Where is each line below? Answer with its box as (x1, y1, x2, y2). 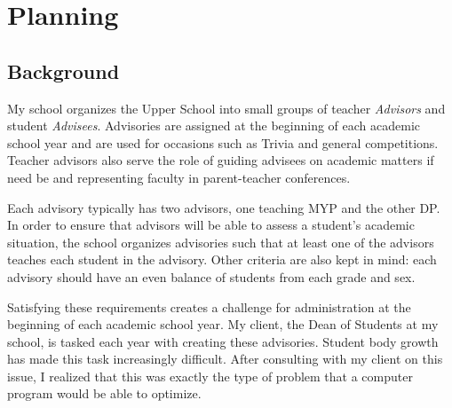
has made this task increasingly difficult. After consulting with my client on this (7, 349, 443, 368)
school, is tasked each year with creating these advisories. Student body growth (7, 332, 439, 350)
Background (7, 57, 120, 84)
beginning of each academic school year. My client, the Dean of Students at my (7, 315, 439, 333)
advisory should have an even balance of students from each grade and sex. (7, 267, 416, 286)
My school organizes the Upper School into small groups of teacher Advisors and (7, 98, 446, 117)
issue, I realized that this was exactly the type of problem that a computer (7, 366, 413, 385)
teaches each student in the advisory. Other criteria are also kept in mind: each (7, 250, 437, 269)
